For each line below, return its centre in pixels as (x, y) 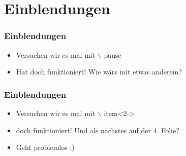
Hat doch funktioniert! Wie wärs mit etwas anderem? (99, 72)
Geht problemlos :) (45, 147)
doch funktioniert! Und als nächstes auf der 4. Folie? (98, 130)
